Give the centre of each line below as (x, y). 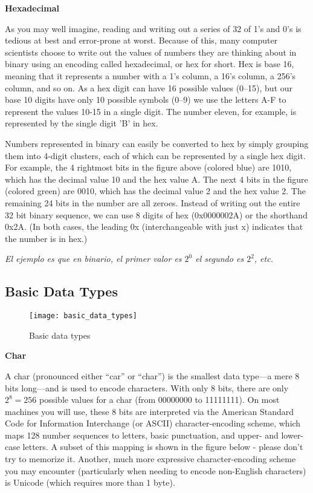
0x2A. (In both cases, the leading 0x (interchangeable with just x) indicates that (154, 227)
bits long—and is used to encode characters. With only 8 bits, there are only (147, 387)
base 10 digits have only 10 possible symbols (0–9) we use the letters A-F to (146, 100)
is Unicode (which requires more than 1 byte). (90, 482)
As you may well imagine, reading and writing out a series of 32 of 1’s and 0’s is (153, 28)
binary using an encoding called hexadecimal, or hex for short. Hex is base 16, (150, 64)
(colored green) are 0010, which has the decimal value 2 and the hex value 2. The (155, 191)
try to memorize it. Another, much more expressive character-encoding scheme (150, 459)
